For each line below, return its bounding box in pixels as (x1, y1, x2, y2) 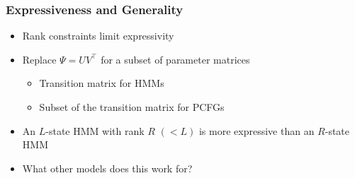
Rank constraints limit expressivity (22, 28, 174, 43)
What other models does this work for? (22, 160, 193, 175)
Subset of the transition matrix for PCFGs (39, 100, 225, 114)
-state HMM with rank (45, 123, 145, 138)
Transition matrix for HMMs (39, 76, 164, 90)
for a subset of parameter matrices (101, 52, 250, 66)
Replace (22, 52, 57, 66)
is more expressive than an (198, 123, 315, 138)
